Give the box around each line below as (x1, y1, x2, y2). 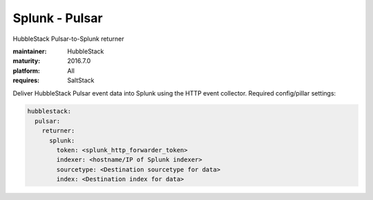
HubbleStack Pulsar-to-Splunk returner (12, 35, 124, 43)
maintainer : (12, 47, 47, 55)
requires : (12, 76, 40, 84)
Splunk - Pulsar (12, 10, 103, 26)
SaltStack (67, 76, 95, 84)
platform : (12, 66, 41, 75)
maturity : (12, 57, 41, 65)
